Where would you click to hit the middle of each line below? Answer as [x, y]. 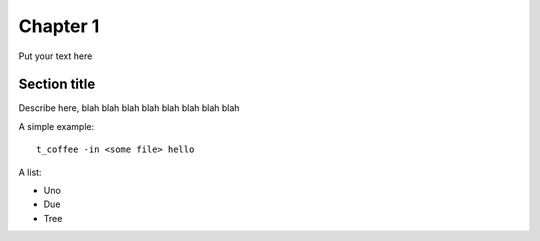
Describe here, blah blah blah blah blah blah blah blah [129, 108]
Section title [57, 84]
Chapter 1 [59, 26]
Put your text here [55, 56]
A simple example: [56, 126]
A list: [30, 172]
